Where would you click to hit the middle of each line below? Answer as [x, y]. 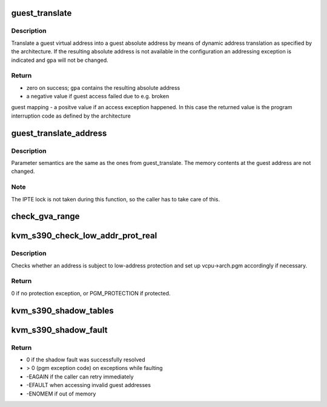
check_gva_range [45, 216]
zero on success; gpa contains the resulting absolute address [103, 87]
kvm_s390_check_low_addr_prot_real [84, 236]
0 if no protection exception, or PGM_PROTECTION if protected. [91, 293]
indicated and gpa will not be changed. [60, 60]
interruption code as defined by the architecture [71, 116]
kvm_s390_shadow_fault [59, 330]
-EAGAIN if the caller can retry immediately [80, 377]
